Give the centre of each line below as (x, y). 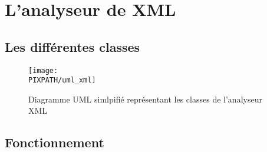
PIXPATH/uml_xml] (62, 80)
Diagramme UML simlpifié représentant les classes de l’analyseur (145, 99)
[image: (43, 70)
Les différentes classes (72, 46)
